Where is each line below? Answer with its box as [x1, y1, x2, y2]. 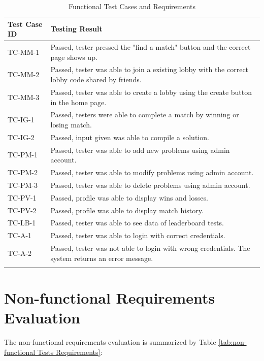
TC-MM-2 [8, 69, 40, 80]
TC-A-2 [8, 247, 32, 258]
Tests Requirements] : [37, 346, 103, 357]
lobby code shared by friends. [50, 74, 142, 85]
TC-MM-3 [8, 91, 40, 102]
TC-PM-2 [8, 167, 38, 178]
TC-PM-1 [8, 149, 38, 160]
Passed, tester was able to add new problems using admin [50, 144, 230, 155]
